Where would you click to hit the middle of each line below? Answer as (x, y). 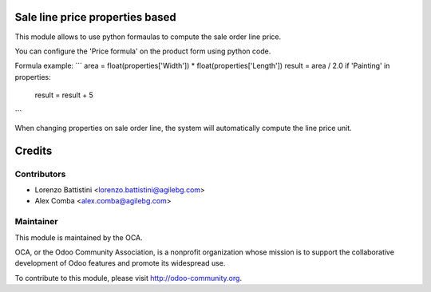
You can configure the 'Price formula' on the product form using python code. (143, 51)
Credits (34, 150)
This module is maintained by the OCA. (79, 237)
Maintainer (36, 222)
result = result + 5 (64, 95)
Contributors (40, 174)
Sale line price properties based (96, 17)
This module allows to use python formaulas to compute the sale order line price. (148, 37)
